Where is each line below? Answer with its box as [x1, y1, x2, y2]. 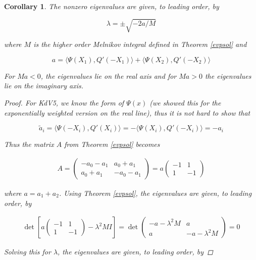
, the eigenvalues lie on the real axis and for [40, 70, 177, 81]
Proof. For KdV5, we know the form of [4, 97, 124, 108]
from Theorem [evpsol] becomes [64, 139, 160, 149]
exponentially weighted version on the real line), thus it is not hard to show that [4, 107, 250, 118]
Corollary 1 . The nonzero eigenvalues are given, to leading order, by [4, 1, 219, 11]
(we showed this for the [149, 97, 221, 108]
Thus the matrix [4, 139, 54, 149]
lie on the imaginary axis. [4, 80, 83, 91]
